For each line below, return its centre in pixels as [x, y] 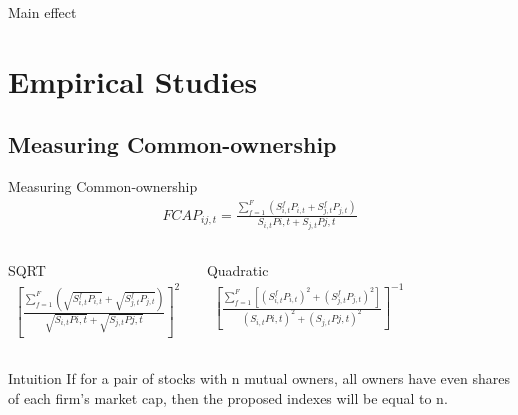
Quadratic [237, 269]
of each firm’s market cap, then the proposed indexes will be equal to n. [228, 398]
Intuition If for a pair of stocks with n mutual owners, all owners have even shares [259, 378]
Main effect [42, 12]
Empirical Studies [133, 80]
